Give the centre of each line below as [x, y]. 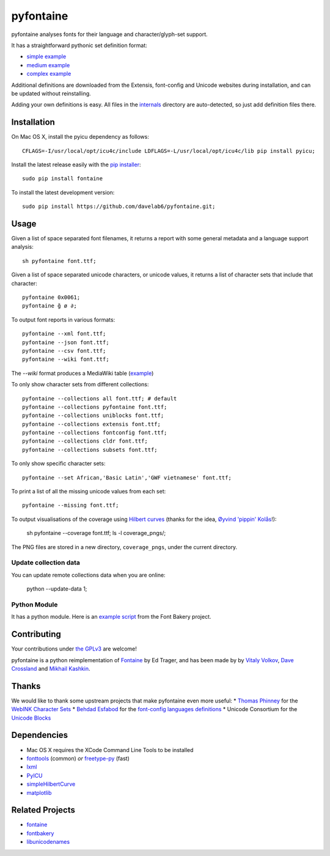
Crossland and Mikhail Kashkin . [51, 668]
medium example [48, 65]
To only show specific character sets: [58, 463]
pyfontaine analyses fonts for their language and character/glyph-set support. [109, 34]
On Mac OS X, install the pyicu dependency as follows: [80, 137]
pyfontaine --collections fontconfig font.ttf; [95, 433]
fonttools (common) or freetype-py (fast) [78, 758]
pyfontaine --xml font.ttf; [64, 334]
